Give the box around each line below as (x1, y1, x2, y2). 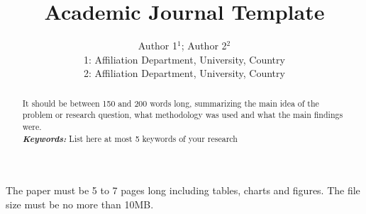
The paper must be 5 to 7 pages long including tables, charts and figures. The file (6, 183, 360, 198)
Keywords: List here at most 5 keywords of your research (22, 131, 238, 145)
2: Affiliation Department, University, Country (84, 66, 285, 81)
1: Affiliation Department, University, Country (84, 52, 285, 66)
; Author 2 (181, 38, 227, 53)
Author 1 (138, 38, 178, 53)
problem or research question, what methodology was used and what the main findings (22, 109, 343, 121)
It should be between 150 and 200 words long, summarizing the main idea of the (22, 97, 319, 109)
